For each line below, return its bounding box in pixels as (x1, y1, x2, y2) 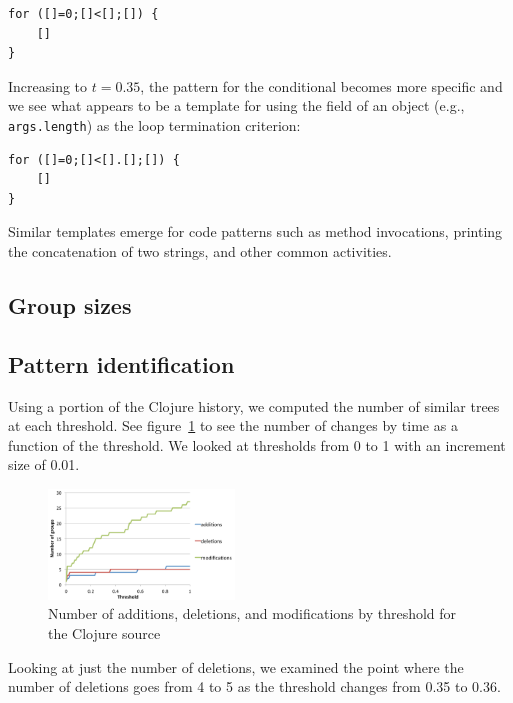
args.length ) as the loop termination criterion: (8, 114, 301, 135)
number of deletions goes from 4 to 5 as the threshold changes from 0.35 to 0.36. (8, 676, 501, 697)
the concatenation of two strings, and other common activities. (8, 241, 392, 261)
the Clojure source (48, 623, 161, 644)
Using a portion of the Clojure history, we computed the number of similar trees (8, 395, 500, 416)
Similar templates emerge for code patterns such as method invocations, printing (8, 221, 503, 242)
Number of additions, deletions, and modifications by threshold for (48, 603, 457, 624)
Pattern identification (8, 348, 235, 379)
